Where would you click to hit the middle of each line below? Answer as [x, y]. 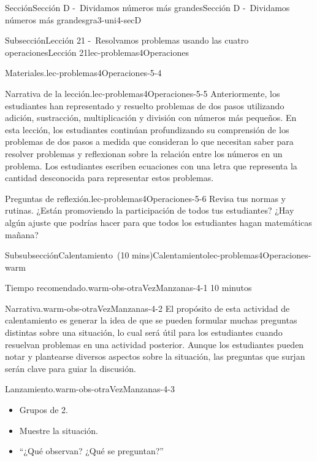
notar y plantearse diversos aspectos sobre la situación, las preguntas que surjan [155, 356]
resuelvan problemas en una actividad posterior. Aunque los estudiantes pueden [155, 344]
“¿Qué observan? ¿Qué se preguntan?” [91, 451]
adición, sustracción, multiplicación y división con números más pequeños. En [151, 118]
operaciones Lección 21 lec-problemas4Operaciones [97, 52]
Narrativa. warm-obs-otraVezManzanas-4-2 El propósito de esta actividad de [147, 308]
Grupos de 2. [44, 410]
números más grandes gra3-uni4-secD [73, 19]
